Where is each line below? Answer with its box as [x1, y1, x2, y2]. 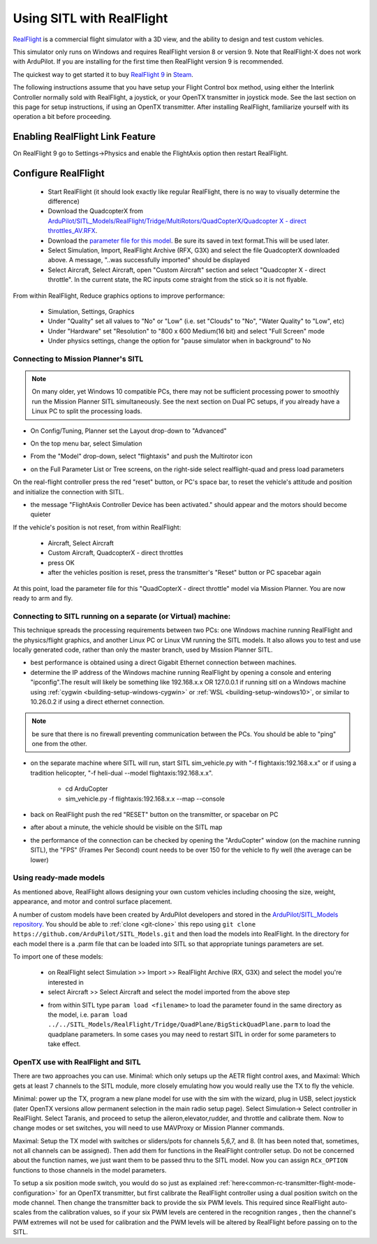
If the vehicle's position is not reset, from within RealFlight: [13, 523, 182, 531]
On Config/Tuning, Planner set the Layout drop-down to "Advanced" [30, 427, 227, 435]
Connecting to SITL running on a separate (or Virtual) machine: [13, 611, 231, 621]
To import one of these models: [13, 952, 103, 961]
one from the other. [31, 740, 87, 748]
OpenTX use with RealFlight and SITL [13, 1057, 141, 1066]
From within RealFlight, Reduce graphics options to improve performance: [13, 291, 226, 300]
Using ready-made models [13, 873, 105, 882]
